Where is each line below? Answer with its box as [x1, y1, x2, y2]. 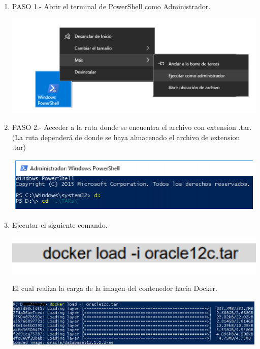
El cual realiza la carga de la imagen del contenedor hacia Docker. [12, 283, 217, 293]
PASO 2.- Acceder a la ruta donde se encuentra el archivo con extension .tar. [12, 121, 252, 132]
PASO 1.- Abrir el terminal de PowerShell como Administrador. [12, 1, 211, 11]
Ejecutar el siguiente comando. [12, 219, 108, 230]
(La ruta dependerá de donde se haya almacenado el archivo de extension [12, 131, 240, 142]
